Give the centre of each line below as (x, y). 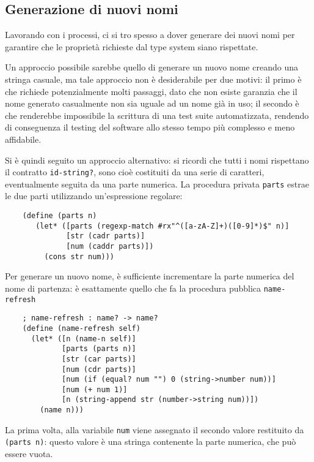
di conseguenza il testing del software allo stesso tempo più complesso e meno (150, 127)
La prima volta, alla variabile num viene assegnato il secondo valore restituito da (155, 429)
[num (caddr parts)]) (110, 247)
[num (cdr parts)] (99, 369)
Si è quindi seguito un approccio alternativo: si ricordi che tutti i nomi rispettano (157, 160)
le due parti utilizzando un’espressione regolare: (94, 196)
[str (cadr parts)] (106, 236)
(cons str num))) (79, 256)
